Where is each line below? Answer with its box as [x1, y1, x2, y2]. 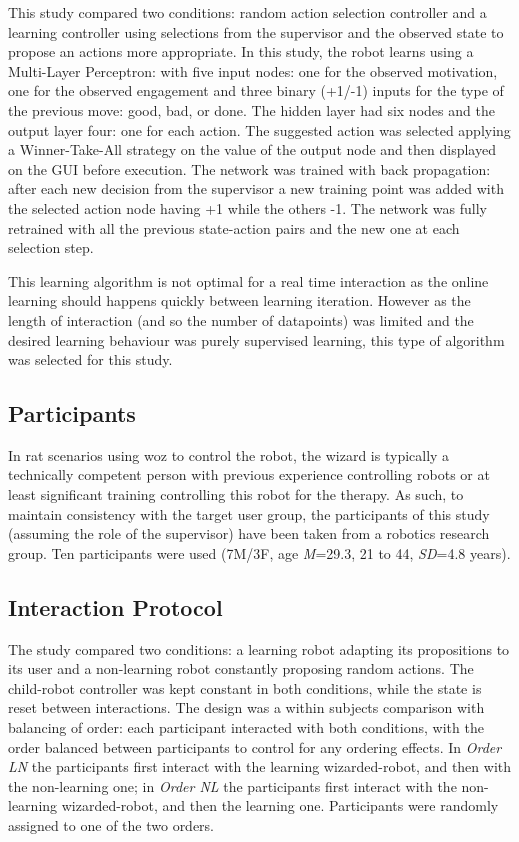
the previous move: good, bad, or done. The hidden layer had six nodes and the [8, 99, 495, 120]
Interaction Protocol [8, 591, 223, 622]
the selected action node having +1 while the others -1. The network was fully [8, 197, 487, 218]
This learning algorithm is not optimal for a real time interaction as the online [8, 270, 489, 291]
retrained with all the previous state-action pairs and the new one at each [8, 217, 460, 238]
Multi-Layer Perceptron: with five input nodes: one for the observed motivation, [8, 60, 498, 81]
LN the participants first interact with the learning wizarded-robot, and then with [8, 756, 512, 777]
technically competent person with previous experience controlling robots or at [8, 464, 490, 485]
